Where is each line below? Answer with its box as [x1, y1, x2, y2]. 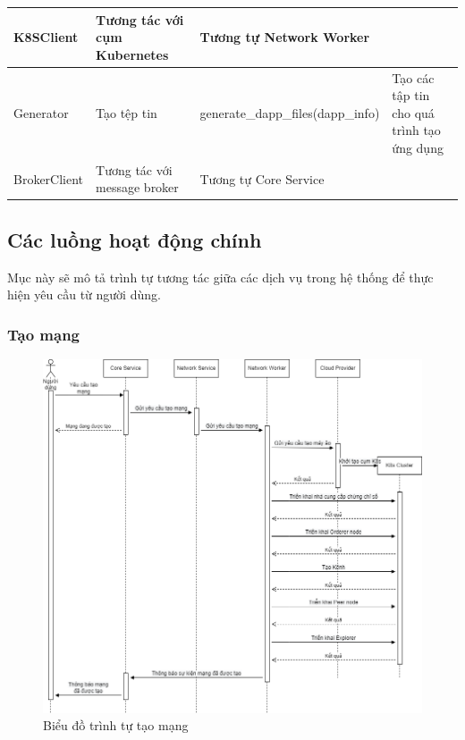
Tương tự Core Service [199, 169, 325, 188]
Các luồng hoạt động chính [7, 225, 262, 253]
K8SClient [13, 28, 79, 46]
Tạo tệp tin [96, 103, 157, 122]
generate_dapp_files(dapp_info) [199, 103, 380, 122]
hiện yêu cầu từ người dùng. [7, 285, 161, 304]
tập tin [392, 86, 430, 105]
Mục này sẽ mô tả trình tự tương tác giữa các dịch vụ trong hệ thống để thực [7, 267, 434, 286]
